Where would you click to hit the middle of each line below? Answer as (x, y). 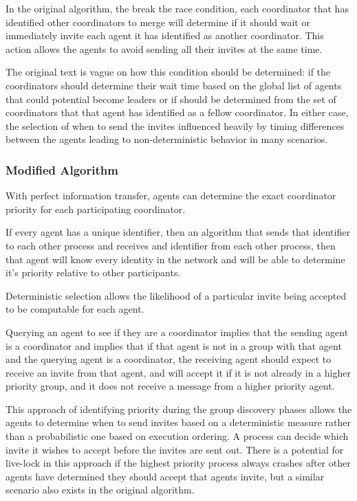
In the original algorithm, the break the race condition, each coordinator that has (177, 8)
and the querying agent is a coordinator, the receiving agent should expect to (169, 359)
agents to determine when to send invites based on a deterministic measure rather (178, 422)
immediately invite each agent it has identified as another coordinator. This (165, 35)
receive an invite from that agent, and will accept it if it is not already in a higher (178, 372)
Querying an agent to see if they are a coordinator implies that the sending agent (177, 332)
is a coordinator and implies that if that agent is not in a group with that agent (174, 345)
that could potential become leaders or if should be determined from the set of (171, 99)
